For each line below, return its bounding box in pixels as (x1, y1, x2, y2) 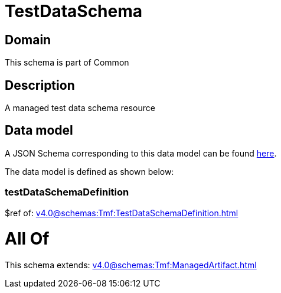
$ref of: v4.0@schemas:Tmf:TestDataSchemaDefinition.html (5, 207, 238, 218)
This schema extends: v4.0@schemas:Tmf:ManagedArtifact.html (5, 260, 257, 271)
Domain (5, 32, 51, 47)
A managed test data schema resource (5, 103, 155, 113)
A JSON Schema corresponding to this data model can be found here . (5, 148, 277, 158)
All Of (5, 229, 50, 249)
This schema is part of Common (5, 57, 129, 68)
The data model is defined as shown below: (5, 166, 174, 177)
